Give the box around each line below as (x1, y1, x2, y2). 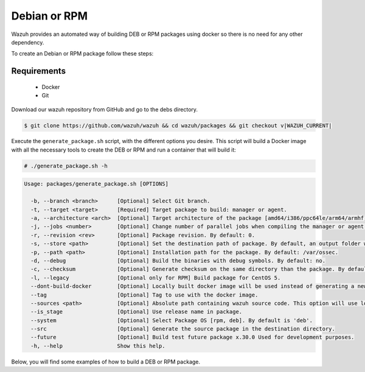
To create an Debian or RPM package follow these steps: (11, 50, 154, 57)
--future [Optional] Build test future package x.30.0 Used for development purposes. (30, 334, 355, 341)
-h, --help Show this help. (30, 342, 165, 349)
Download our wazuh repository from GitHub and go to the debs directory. (11, 105, 198, 113)
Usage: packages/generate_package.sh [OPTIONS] (24, 180, 169, 188)
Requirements (11, 66, 66, 76)
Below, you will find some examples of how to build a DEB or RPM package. (11, 358, 201, 365)
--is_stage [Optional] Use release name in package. (30, 308, 243, 315)
